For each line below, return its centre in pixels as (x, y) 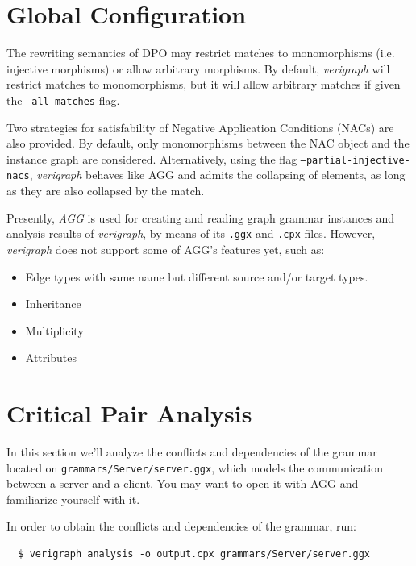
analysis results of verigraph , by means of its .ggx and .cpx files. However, (191, 233)
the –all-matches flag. (63, 100)
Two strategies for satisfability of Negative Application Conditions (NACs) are (200, 127)
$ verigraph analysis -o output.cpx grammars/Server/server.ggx (194, 554)
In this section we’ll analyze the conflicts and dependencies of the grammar (192, 452)
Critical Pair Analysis (129, 413)
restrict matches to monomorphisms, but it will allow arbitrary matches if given (204, 84)
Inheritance (53, 304)
